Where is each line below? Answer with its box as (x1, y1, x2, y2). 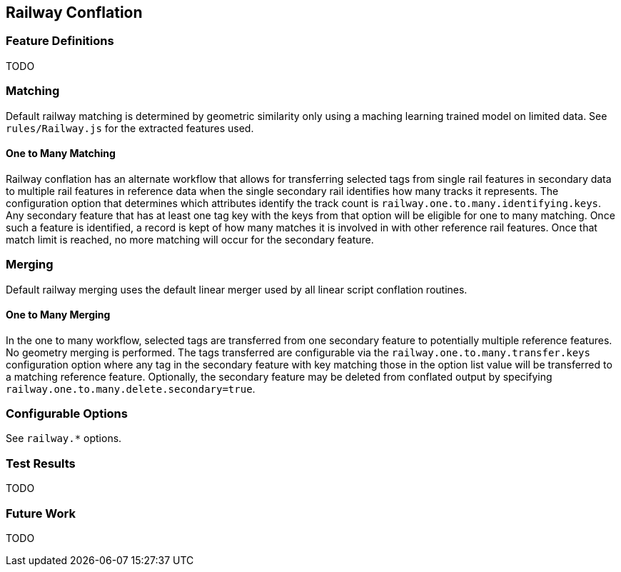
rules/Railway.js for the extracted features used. (6, 121, 254, 134)
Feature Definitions (6, 34, 114, 49)
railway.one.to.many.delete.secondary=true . (6, 382, 256, 395)
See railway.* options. (6, 432, 122, 445)
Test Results (6, 456, 76, 471)
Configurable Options (6, 406, 128, 421)
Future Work (6, 506, 76, 521)
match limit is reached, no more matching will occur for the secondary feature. (6, 233, 374, 246)
